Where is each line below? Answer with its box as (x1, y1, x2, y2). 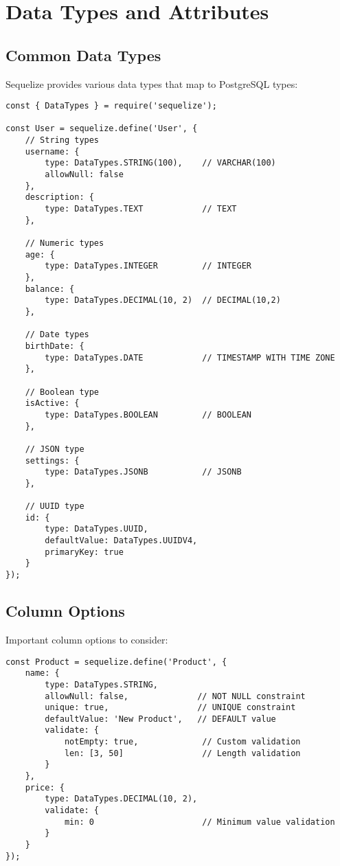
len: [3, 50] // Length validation (64, 748, 301, 758)
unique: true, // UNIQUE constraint (45, 703, 296, 713)
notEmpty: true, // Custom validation (64, 737, 301, 747)
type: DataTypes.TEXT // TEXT (45, 204, 237, 214)
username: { (25, 146, 80, 157)
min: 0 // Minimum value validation (64, 817, 335, 827)
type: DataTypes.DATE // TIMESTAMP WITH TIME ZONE (45, 352, 335, 363)
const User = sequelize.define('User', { (5, 124, 198, 134)
